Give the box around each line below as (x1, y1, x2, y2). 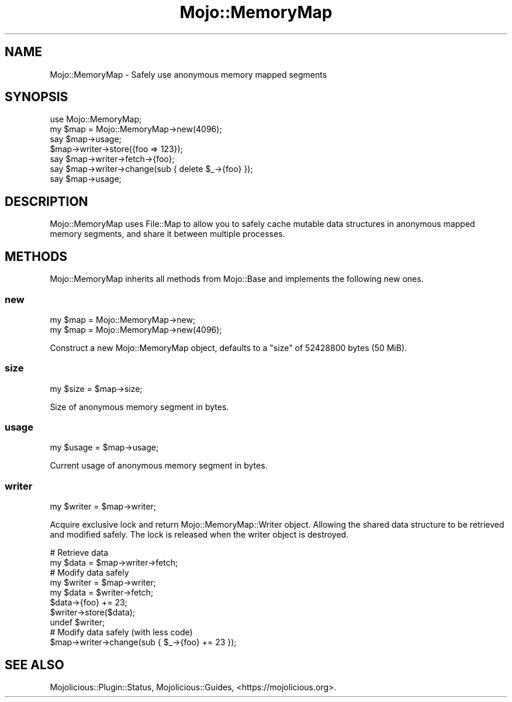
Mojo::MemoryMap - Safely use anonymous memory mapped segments (50, 69, 327, 80)
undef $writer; (50, 617, 105, 628)
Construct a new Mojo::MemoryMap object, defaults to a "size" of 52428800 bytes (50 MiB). (50, 342, 407, 353)
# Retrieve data (50, 548, 109, 558)
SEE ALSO (5, 657, 64, 672)
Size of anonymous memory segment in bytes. (50, 401, 229, 412)
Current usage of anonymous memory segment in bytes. (50, 460, 268, 471)
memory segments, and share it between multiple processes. (50, 229, 285, 239)
